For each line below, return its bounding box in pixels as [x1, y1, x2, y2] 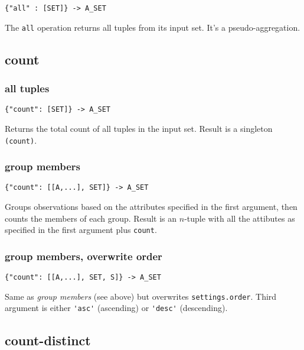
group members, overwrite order [5, 248, 162, 263]
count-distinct [5, 330, 91, 349]
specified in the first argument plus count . [5, 223, 157, 236]
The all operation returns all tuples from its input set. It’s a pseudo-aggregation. [5, 21, 300, 33]
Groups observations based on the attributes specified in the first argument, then [5, 200, 298, 213]
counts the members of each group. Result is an [5, 212, 177, 224]
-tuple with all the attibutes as [184, 212, 295, 224]
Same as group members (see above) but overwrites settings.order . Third [5, 290, 277, 302]
